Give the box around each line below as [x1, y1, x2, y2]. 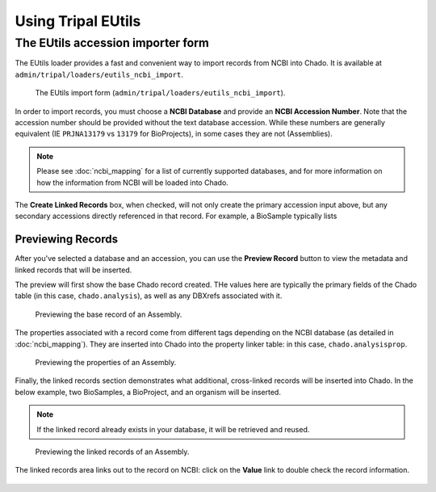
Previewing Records [15, 233, 119, 246]
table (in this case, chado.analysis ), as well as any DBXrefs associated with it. [15, 291, 283, 301]
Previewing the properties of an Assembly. [35, 357, 177, 367]
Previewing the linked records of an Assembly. [35, 447, 190, 456]
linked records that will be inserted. [15, 265, 132, 275]
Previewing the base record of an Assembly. [35, 309, 182, 319]
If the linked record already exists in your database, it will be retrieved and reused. [36, 424, 310, 434]
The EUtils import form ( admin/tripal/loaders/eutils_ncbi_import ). [35, 88, 286, 98]
